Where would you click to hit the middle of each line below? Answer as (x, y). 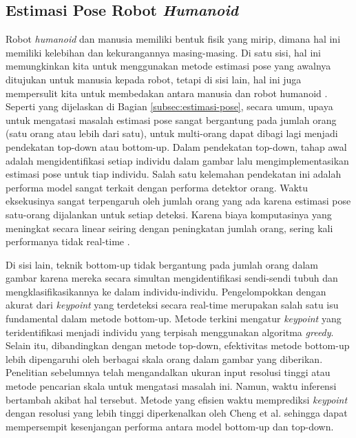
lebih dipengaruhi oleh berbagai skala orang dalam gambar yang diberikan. (164, 358)
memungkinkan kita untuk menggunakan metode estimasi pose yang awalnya (168, 66)
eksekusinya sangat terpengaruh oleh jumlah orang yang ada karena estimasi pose (178, 201)
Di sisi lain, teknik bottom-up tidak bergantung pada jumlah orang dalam (162, 264)
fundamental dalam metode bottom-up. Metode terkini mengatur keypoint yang (174, 319)
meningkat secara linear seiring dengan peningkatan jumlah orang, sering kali (169, 228)
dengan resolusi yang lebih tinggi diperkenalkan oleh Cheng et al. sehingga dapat (177, 413)
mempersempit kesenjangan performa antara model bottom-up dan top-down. (170, 426)
